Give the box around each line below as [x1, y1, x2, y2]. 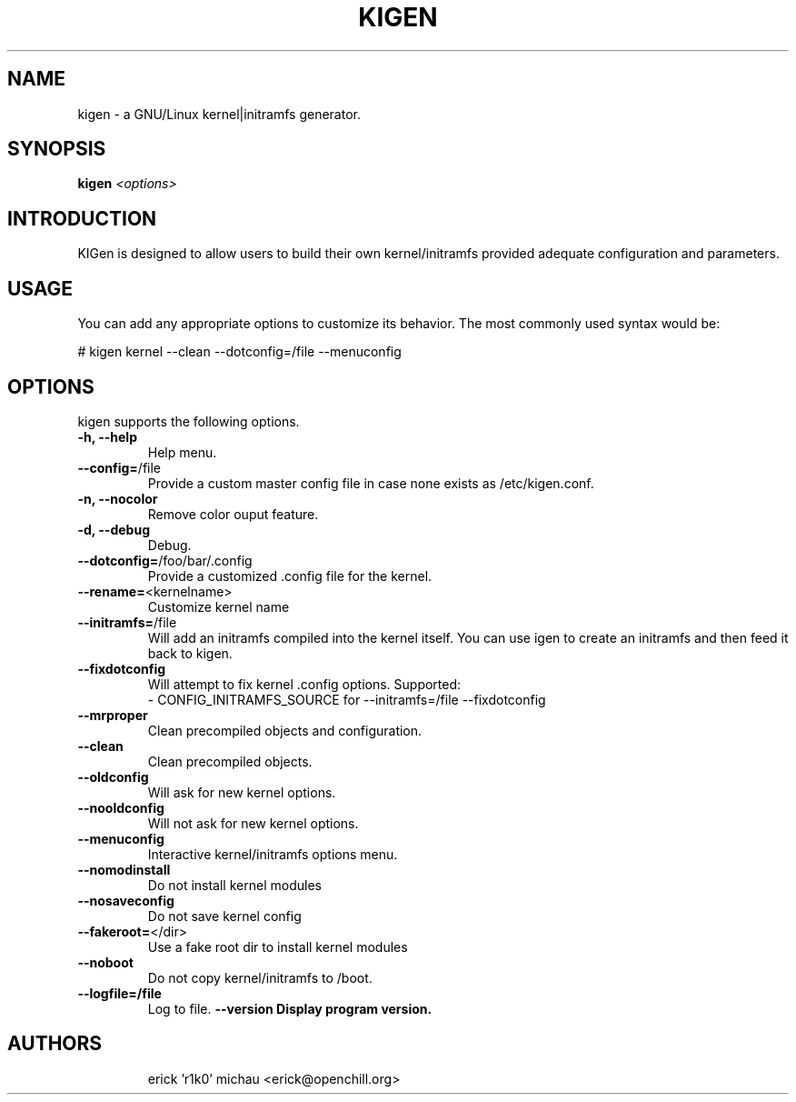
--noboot [77, 954, 134, 970]
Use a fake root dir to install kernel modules [147, 938, 408, 955]
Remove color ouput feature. [147, 506, 319, 522]
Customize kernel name [147, 598, 290, 615]
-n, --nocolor [77, 490, 158, 506]
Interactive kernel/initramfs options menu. [147, 846, 398, 862]
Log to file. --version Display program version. [147, 1000, 433, 1017]
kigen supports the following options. [77, 413, 300, 429]
